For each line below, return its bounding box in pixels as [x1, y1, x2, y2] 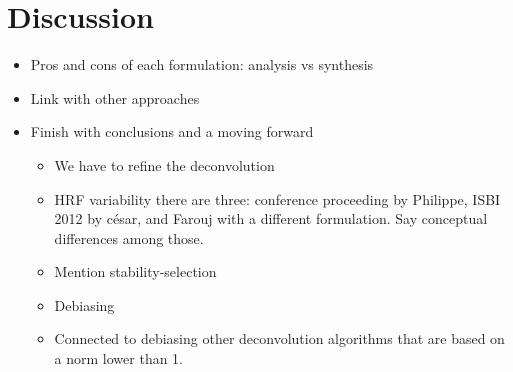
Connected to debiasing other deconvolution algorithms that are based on [54, 328, 505, 349]
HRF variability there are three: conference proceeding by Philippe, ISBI [54, 188, 501, 209]
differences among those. [54, 227, 204, 248]
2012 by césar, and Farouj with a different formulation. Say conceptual [54, 208, 488, 229]
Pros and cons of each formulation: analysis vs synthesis [30, 54, 374, 75]
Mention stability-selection [54, 261, 217, 282]
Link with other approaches [30, 87, 200, 108]
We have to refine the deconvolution [54, 154, 275, 175]
